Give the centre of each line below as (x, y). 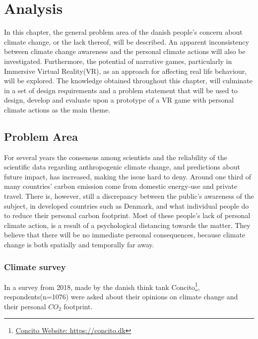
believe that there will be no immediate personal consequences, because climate (125, 235)
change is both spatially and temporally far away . (79, 245)
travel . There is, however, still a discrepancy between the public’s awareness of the (129, 196)
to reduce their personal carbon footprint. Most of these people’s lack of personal (127, 215)
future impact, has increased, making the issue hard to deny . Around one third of (128, 176)
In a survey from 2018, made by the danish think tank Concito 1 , (102, 286)
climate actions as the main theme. (57, 109)
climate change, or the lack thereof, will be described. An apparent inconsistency (127, 41)
